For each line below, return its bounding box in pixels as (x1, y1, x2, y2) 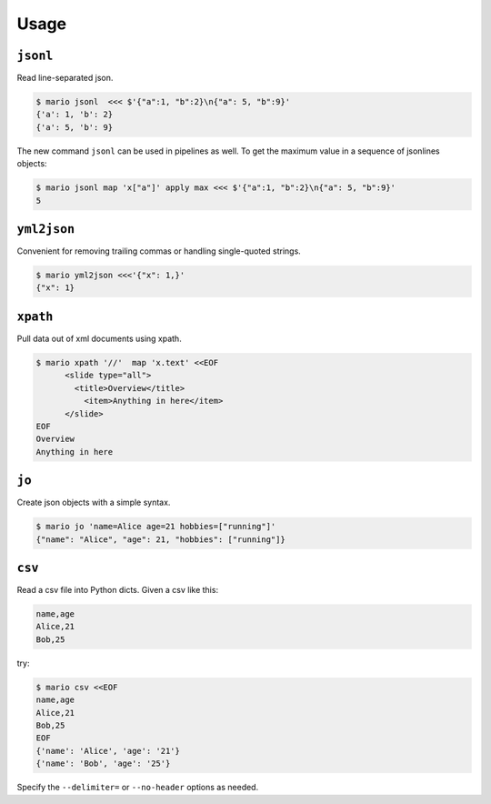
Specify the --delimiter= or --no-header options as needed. (16, 782, 259, 793)
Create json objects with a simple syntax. (16, 497, 171, 508)
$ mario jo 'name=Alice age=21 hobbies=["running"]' (35, 521, 276, 532)
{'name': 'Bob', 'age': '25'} (35, 759, 171, 769)
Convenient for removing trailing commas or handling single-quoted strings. (16, 246, 302, 256)
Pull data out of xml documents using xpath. (16, 333, 182, 344)
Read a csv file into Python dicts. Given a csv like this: (16, 585, 218, 596)
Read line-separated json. (16, 73, 114, 84)
